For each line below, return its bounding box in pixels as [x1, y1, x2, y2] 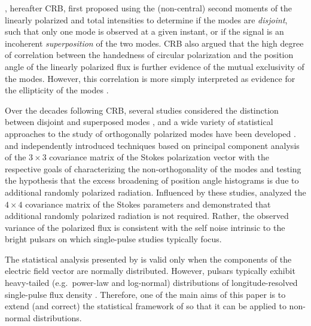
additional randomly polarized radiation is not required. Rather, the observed [5, 209, 289, 222]
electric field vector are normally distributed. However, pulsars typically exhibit [5, 264, 295, 277]
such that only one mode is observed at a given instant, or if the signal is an [5, 25, 284, 38]
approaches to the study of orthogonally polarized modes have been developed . [5, 127, 296, 139]
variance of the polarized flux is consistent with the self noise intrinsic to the [5, 221, 285, 233]
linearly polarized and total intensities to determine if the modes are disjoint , [5, 13, 288, 26]
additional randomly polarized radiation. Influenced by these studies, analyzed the [5, 185, 306, 198]
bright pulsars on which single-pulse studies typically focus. [5, 233, 222, 245]
